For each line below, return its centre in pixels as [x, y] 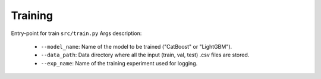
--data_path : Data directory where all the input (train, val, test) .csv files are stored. [145, 55]
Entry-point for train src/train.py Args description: [76, 33]
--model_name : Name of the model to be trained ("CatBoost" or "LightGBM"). [136, 46]
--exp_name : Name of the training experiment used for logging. [119, 63]
